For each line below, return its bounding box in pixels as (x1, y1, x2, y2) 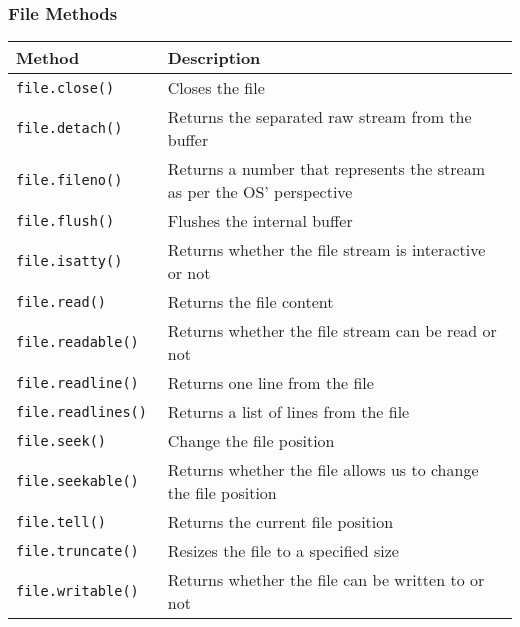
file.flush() (16, 212, 115, 229)
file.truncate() (16, 542, 139, 559)
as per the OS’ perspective (167, 180, 353, 204)
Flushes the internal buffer (167, 209, 353, 233)
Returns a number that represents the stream (167, 157, 485, 181)
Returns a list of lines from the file (167, 400, 410, 424)
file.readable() (16, 334, 139, 351)
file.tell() (16, 513, 107, 530)
